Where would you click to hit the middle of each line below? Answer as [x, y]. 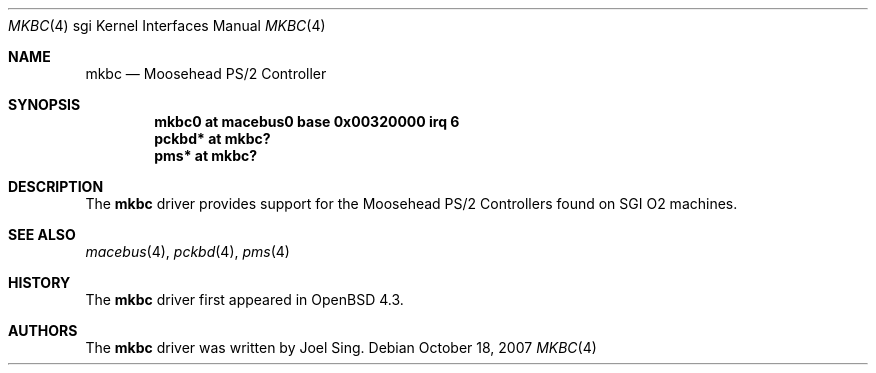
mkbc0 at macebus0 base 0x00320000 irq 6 [307, 121]
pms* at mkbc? [206, 155]
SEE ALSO [42, 234]
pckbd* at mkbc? [212, 138]
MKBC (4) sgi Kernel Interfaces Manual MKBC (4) [167, 25]
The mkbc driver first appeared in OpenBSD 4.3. [244, 299]
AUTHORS [43, 330]
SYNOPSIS [44, 104]
